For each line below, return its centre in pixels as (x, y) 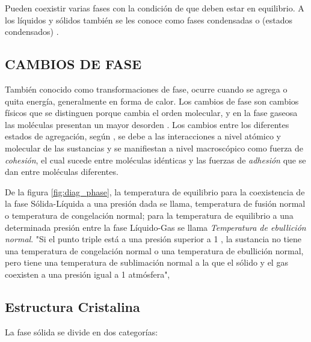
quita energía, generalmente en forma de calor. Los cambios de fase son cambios (152, 101)
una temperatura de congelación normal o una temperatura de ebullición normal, (154, 250)
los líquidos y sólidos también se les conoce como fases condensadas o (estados (149, 20)
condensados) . (32, 32)
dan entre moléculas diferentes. (62, 172)
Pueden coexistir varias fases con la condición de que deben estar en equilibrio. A (155, 8)
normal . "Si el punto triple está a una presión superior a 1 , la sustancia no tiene (153, 239)
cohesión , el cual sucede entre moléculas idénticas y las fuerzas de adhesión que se (155, 160)
